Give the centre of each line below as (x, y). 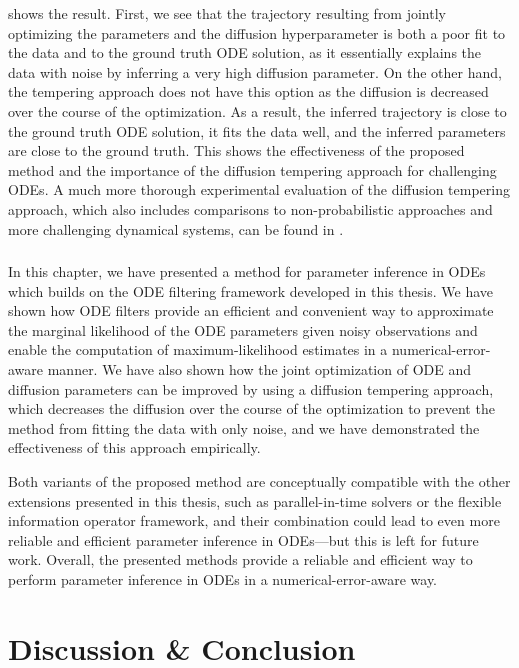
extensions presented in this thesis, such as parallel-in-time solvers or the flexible (255, 500)
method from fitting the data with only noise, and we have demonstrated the (244, 427)
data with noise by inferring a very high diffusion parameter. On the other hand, (255, 71)
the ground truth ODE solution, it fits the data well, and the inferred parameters (257, 130)
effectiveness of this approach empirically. (134, 447)
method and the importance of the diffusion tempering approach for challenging (252, 169)
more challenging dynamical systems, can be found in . (176, 228)
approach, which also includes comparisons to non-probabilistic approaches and (250, 208)
